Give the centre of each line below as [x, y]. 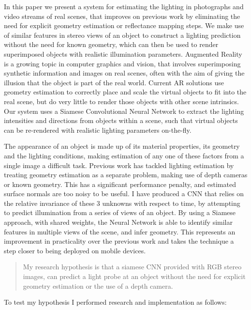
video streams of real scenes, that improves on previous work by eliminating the [122, 16]
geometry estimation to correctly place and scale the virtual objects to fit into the [125, 92]
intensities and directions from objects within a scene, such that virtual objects [121, 120]
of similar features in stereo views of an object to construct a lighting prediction [122, 35]
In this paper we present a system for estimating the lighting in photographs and [124, 6]
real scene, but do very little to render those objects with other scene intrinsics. [121, 101]
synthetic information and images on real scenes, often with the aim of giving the [124, 73]
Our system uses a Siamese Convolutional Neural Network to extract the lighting [124, 111]
